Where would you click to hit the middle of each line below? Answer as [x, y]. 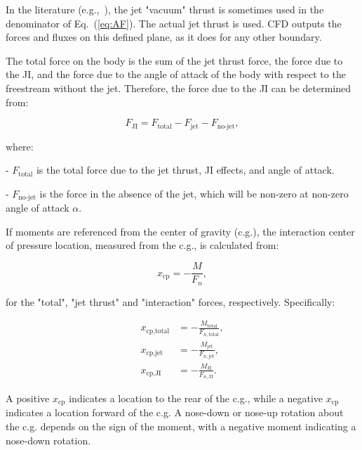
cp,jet [155, 353]
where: [20, 146]
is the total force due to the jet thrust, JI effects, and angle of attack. [185, 170]
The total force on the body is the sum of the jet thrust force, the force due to [174, 60]
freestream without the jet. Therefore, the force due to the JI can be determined [179, 88]
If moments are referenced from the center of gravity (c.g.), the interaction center [180, 231]
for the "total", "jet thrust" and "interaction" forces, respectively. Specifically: [170, 301]
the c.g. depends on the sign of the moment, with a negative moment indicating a [181, 426]
